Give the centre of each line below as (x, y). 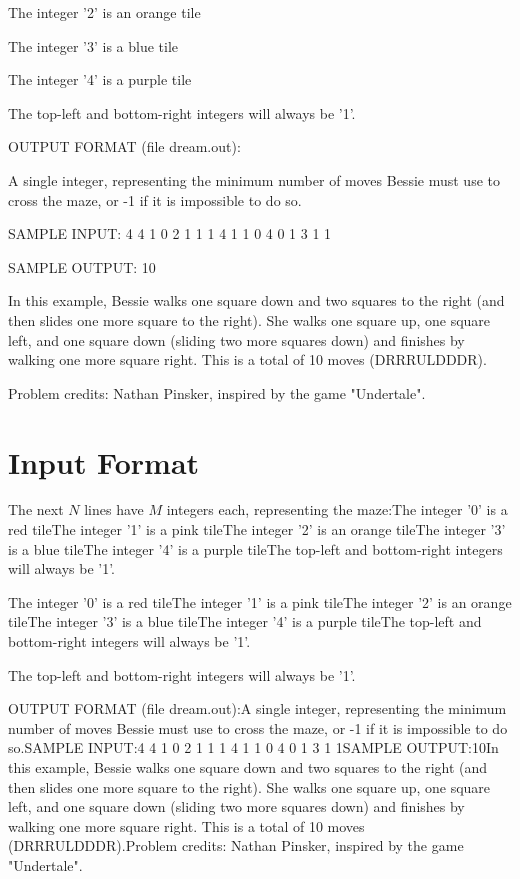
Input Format (104, 461)
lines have (114, 509)
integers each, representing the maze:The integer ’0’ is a (337, 509)
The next (36, 509)
